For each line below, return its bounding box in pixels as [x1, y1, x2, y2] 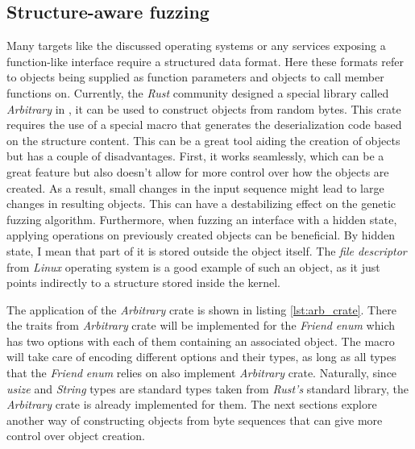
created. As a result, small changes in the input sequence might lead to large [6, 179, 384, 196]
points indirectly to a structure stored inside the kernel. [6, 274, 281, 291]
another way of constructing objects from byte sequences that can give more [6, 411, 383, 428]
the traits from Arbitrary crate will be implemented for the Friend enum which [6, 317, 396, 334]
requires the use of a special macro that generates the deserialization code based [6, 116, 402, 133]
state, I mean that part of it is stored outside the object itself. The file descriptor [6, 242, 407, 259]
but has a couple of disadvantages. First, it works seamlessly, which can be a [6, 148, 384, 164]
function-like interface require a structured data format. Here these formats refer [6, 52, 404, 69]
